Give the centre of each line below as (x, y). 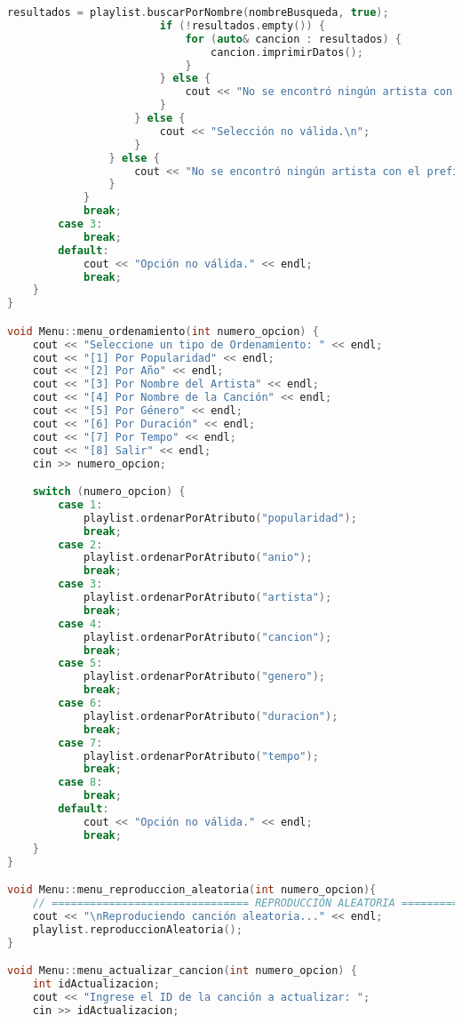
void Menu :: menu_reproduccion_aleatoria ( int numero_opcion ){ (192, 890)
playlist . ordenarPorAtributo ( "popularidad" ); (220, 518)
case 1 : (80, 504)
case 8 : (80, 783)
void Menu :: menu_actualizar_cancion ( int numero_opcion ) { (182, 971)
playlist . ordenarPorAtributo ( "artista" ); (207, 598)
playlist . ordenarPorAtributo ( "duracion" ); (211, 716)
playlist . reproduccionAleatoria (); (137, 929)
